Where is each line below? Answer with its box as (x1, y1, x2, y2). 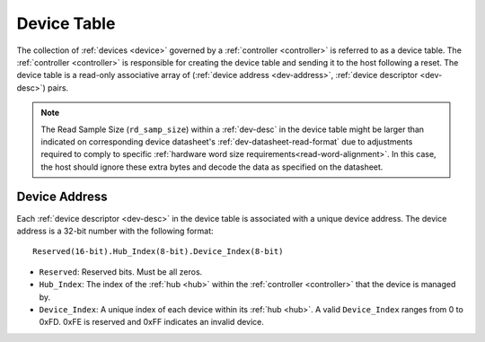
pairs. (47, 82, 69, 93)
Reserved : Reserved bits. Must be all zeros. (39, 266, 203, 277)
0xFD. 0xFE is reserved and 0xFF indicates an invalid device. (39, 317, 265, 328)
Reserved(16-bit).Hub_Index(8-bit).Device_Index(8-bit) (32, 247, 284, 257)
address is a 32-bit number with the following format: (16, 225, 215, 236)
